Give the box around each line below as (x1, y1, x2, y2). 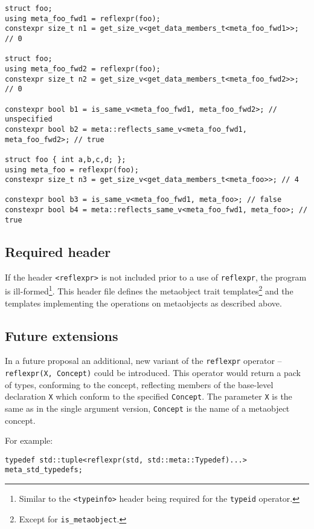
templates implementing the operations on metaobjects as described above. (5, 296, 282, 309)
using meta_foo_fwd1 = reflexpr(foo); (5, 14, 161, 23)
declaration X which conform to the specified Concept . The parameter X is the (5, 390, 292, 403)
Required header (5, 242, 111, 261)
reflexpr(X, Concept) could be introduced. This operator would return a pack (5, 366, 301, 378)
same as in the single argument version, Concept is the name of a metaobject (5, 401, 290, 414)
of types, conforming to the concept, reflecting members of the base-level (5, 378, 274, 391)
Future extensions (5, 326, 118, 345)
